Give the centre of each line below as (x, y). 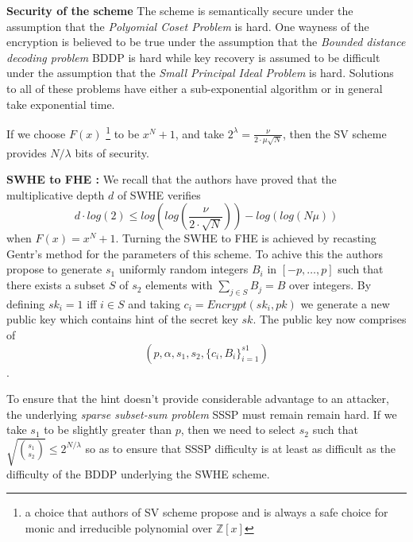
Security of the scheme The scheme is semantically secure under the (180, 10)
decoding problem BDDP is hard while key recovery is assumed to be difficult (193, 57)
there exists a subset (56, 285)
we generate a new (345, 303)
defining (26, 303)
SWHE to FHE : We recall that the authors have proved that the (172, 179)
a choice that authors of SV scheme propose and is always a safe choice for (206, 512)
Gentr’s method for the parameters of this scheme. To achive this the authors (195, 253)
